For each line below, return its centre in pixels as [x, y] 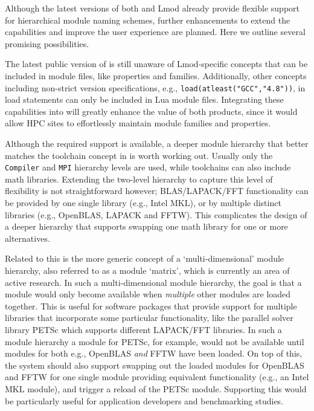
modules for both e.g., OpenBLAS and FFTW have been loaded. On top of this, [154, 353]
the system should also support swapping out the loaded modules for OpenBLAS [155, 365]
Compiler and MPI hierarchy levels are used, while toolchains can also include [148, 167]
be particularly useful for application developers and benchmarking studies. [144, 400]
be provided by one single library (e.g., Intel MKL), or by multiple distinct [143, 203]
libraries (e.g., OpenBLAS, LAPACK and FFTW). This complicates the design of [156, 214]
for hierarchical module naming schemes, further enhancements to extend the [148, 20]
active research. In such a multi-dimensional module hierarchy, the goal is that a [153, 282]
